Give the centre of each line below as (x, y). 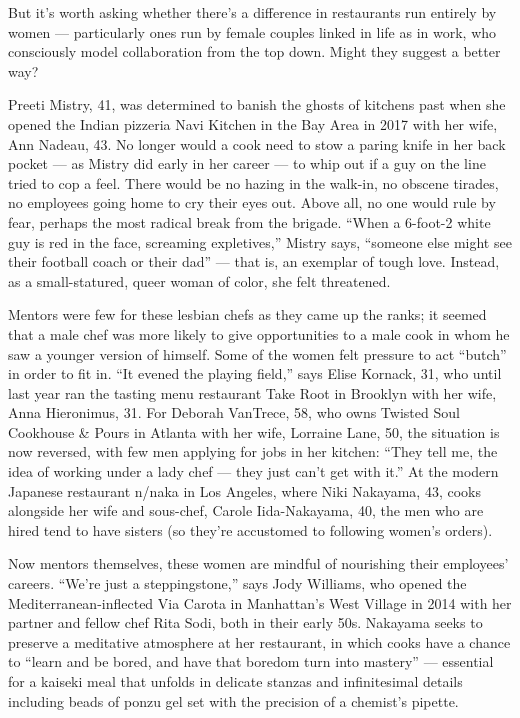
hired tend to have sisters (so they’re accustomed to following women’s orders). (250, 529)
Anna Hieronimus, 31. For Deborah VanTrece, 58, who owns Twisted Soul (234, 412)
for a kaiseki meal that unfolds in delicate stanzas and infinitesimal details (235, 681)
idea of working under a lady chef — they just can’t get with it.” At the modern (253, 471)
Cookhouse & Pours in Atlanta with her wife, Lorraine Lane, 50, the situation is (254, 431)
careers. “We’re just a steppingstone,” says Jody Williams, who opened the (237, 583)
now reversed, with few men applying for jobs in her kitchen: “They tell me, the (253, 451)
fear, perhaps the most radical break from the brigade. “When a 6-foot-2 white (249, 221)
